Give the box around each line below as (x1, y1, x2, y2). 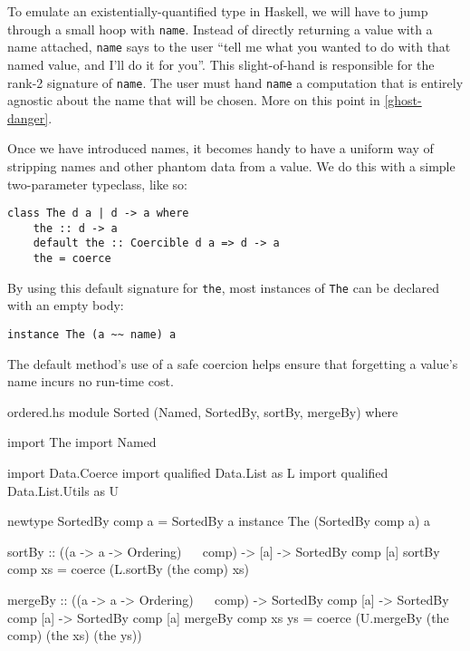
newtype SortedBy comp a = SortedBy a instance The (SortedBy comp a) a (7, 511, 431, 530)
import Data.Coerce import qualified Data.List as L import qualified (7, 463, 388, 482)
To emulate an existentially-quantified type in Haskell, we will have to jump (7, 2, 428, 20)
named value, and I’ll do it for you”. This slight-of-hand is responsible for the (7, 54, 435, 73)
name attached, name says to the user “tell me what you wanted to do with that (7, 37, 451, 56)
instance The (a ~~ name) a (7, 328, 177, 341)
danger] (7, 108, 49, 127)
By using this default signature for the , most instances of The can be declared (7, 277, 439, 296)
